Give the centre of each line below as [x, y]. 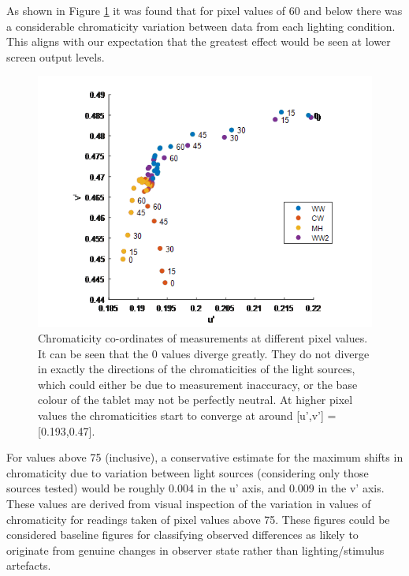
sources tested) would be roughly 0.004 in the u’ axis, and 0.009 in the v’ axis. [195, 488]
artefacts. [29, 565]
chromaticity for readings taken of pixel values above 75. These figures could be [198, 519]
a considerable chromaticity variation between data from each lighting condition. [201, 26]
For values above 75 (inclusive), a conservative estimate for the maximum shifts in [205, 457]
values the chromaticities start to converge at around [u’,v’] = [187, 415]
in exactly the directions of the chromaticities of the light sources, [197, 369]
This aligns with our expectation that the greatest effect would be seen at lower [199, 41]
